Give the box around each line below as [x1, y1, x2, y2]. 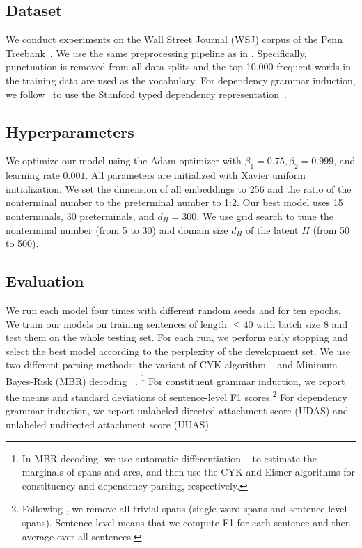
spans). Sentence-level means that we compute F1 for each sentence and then [22, 515, 351, 529]
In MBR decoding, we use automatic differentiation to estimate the [22, 451, 317, 465]
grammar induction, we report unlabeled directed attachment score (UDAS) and [6, 403, 349, 418]
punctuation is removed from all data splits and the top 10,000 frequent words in [6, 59, 351, 74]
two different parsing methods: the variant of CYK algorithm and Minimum [6, 357, 338, 372]
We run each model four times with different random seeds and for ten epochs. [6, 302, 341, 317]
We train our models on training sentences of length [6, 316, 228, 331]
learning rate [6, 168, 60, 182]
